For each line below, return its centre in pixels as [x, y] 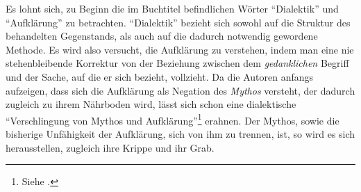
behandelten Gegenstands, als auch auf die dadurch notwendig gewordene [162, 36]
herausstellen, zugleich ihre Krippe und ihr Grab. [110, 147]
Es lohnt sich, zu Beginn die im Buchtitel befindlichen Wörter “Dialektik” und [172, 8]
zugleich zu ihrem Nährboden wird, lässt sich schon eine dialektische [151, 104]
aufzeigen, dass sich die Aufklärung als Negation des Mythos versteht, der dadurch [180, 90]
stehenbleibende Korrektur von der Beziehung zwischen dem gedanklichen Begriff [177, 63]
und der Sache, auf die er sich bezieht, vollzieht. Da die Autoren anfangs [160, 76]
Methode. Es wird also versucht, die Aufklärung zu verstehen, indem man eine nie [180, 49]
